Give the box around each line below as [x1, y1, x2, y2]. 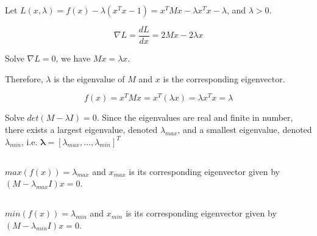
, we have [55, 52, 91, 65]
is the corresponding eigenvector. [163, 72, 285, 85]
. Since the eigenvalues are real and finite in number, [96, 111, 293, 124]
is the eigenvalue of [54, 72, 125, 85]
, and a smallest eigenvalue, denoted [177, 123, 312, 135]
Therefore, [5, 72, 43, 85]
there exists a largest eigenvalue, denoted [5, 123, 158, 135]
